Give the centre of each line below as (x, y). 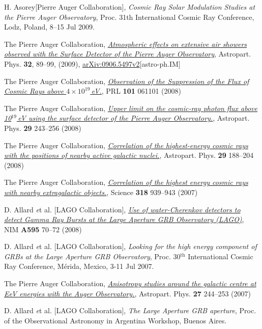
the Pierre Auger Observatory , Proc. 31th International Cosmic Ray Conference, (129, 17)
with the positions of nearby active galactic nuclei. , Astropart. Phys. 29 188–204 (129, 155)
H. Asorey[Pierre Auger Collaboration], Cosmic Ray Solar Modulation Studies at (130, 7)
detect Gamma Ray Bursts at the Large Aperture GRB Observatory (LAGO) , (124, 219)
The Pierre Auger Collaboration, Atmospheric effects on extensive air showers (126, 44)
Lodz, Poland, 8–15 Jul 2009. (49, 27)
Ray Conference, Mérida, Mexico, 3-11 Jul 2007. (79, 266)
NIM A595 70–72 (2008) (43, 229)
